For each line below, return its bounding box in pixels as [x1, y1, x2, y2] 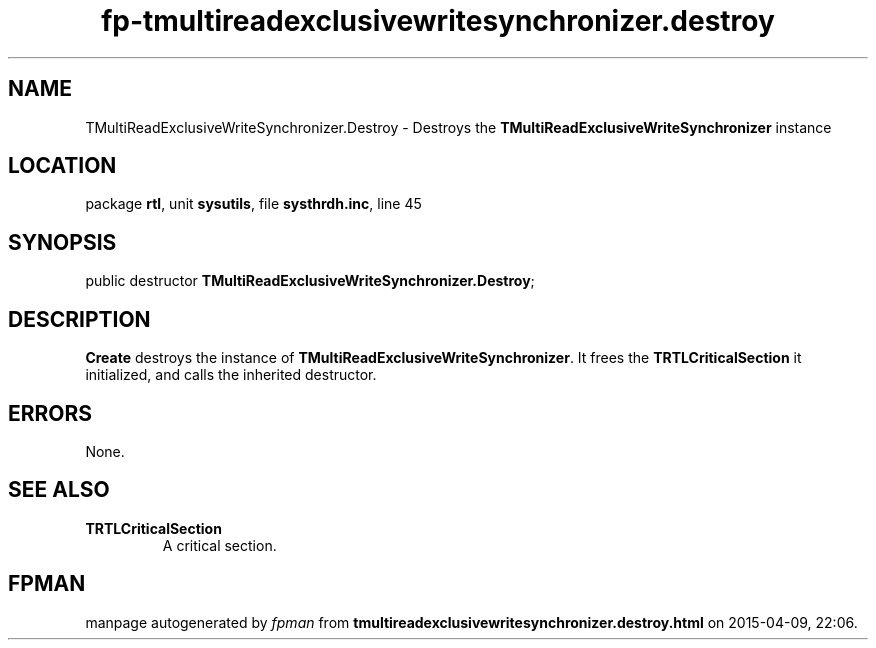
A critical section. [162, 536, 277, 554]
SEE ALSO [8, 477, 110, 503]
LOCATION [8, 153, 117, 179]
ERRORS [8, 400, 93, 426]
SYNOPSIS [8, 229, 117, 255]
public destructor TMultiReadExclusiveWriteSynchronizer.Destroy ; [85, 272, 535, 290]
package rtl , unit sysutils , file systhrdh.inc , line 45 [85, 195, 422, 213]
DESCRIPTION [8, 306, 151, 332]
